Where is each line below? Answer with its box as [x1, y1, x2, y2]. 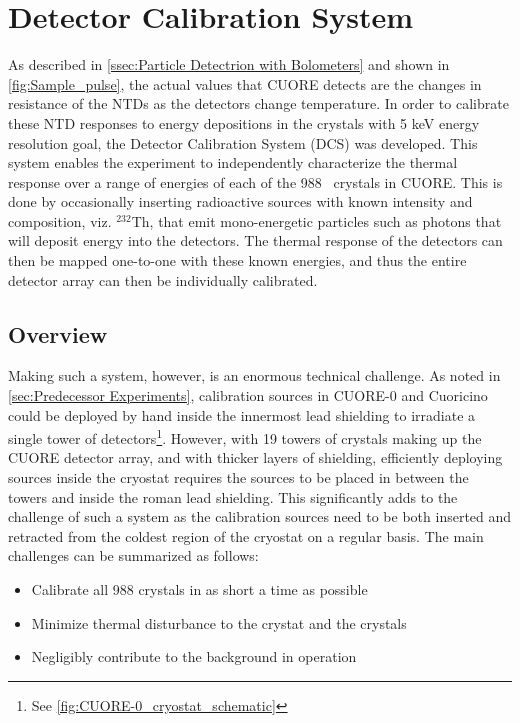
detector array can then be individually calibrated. [8, 269, 318, 290]
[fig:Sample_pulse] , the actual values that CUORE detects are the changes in [8, 73, 482, 94]
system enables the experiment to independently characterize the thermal [8, 152, 458, 173]
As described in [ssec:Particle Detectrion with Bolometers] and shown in [8, 54, 450, 75]
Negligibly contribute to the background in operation [31, 646, 357, 667]
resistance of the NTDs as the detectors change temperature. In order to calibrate [8, 93, 509, 114]
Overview [8, 318, 108, 349]
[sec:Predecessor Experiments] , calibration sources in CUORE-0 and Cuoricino [8, 385, 488, 406]
